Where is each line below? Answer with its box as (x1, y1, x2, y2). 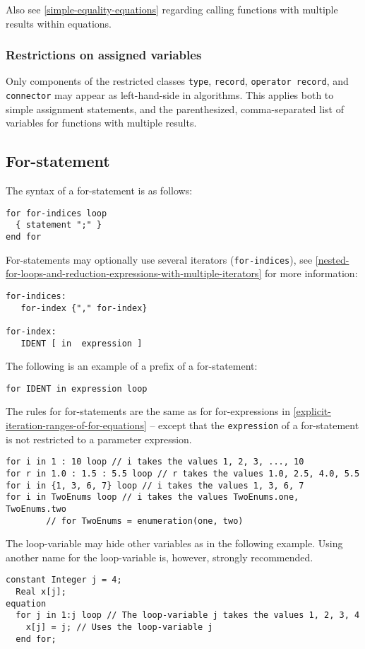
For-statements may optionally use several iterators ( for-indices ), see (6, 252, 313, 267)
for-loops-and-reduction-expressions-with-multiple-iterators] (6, 266, 262, 281)
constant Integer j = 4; (6, 575, 122, 585)
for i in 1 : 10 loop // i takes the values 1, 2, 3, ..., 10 (6, 457, 304, 467)
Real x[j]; (16, 587, 66, 597)
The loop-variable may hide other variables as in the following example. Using (6, 536, 343, 551)
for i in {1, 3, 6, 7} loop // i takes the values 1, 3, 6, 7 (6, 480, 304, 491)
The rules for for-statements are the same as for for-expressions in (6, 404, 290, 419)
